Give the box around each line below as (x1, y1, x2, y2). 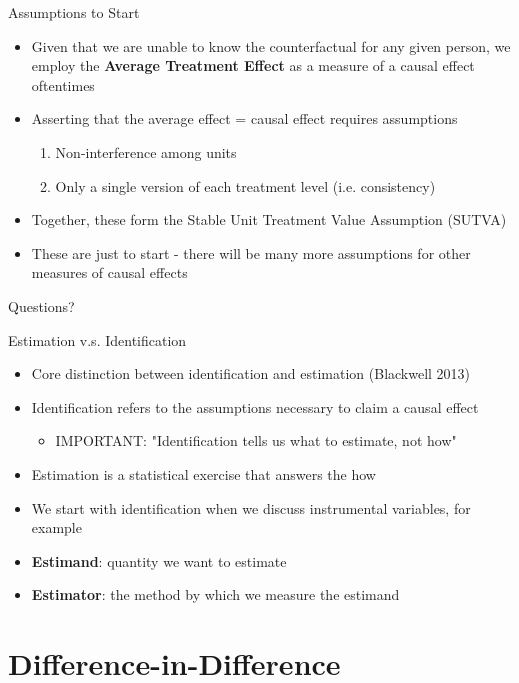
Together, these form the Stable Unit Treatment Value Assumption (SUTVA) (31, 209, 507, 230)
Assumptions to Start (8, 2, 140, 22)
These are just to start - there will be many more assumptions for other (31, 242, 471, 263)
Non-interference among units (55, 141, 237, 162)
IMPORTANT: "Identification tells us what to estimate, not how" (55, 430, 457, 451)
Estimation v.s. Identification (8, 329, 187, 350)
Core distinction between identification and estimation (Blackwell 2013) (31, 363, 471, 384)
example (31, 517, 82, 538)
